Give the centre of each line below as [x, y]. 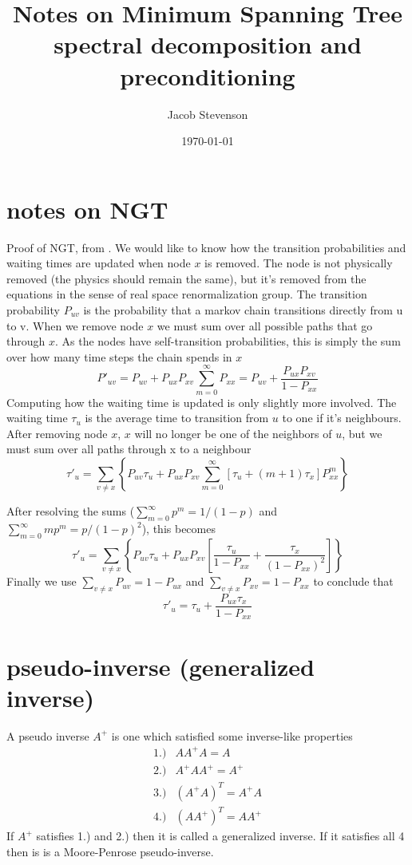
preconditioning [208, 75]
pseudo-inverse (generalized [160, 666]
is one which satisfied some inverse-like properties [232, 735]
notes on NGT [87, 209]
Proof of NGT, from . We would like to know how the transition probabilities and [206, 247]
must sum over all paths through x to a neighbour [129, 449]
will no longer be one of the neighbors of [233, 433]
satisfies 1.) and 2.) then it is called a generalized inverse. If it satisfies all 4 [220, 836]
